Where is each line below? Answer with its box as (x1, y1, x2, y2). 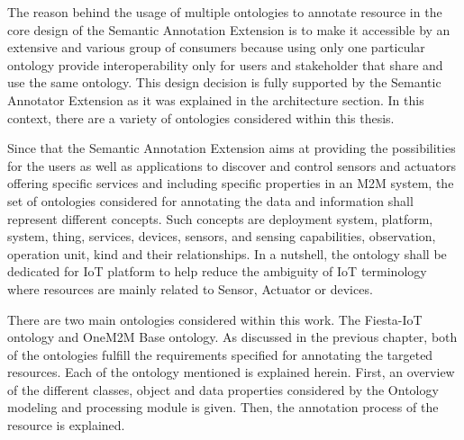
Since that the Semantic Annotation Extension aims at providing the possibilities (7, 139, 456, 157)
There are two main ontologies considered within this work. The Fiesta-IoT (7, 310, 423, 328)
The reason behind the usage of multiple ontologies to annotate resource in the (7, 3, 442, 21)
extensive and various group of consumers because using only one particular (7, 38, 425, 57)
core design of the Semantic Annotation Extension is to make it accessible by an (7, 20, 450, 39)
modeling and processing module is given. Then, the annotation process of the (7, 398, 439, 417)
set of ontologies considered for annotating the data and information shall (7, 191, 414, 210)
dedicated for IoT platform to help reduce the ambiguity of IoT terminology (7, 262, 427, 281)
